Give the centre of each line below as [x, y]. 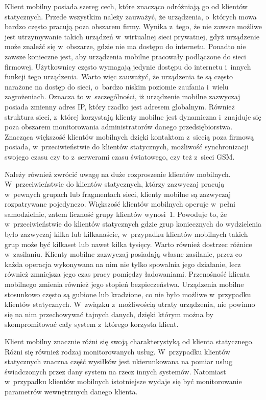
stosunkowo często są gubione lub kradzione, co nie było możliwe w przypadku [128, 294]
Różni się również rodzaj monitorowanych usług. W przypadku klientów [117, 351]
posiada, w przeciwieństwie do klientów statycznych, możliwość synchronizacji [127, 147]
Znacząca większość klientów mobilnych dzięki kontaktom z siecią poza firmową [129, 136]
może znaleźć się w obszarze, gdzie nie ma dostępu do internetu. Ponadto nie [125, 46]
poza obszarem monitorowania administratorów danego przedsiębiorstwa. [119, 127]
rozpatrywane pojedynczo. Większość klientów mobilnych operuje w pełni [120, 204]
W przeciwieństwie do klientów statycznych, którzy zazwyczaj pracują [115, 184]
